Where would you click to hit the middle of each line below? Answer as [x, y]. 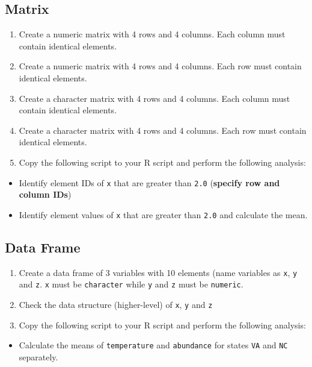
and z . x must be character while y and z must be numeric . [131, 284]
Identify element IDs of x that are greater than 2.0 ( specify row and [149, 182]
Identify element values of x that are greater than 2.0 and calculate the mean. [163, 214]
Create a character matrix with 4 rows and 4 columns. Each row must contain [163, 130]
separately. [38, 356]
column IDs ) [45, 194]
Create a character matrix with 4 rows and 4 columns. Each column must [154, 98]
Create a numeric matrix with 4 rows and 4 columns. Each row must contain [160, 66]
